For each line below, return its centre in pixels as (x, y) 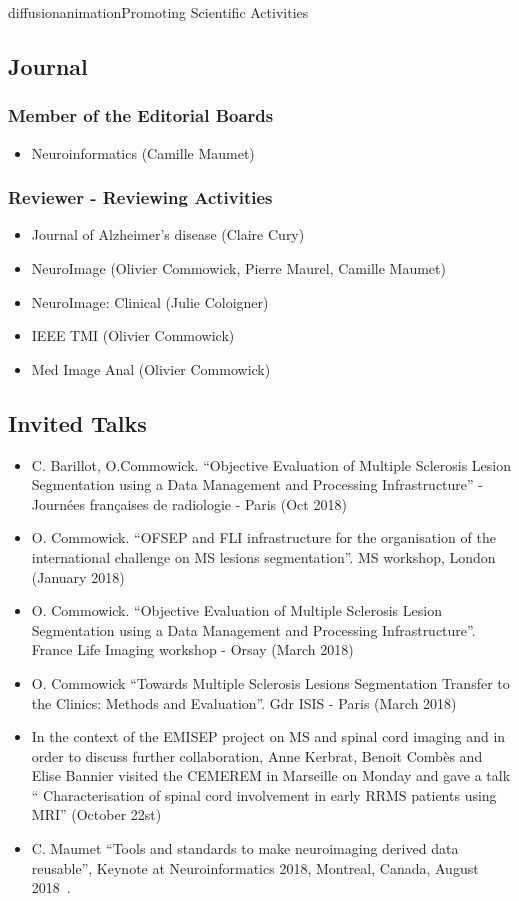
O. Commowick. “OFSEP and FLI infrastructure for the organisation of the (263, 537)
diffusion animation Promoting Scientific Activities (158, 12)
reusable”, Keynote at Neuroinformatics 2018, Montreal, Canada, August (255, 867)
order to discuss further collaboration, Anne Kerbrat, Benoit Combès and (257, 755)
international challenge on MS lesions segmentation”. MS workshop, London (263, 556)
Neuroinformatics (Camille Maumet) (143, 152)
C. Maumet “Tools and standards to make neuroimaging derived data (245, 848)
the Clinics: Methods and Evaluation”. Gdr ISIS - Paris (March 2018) (244, 702)
